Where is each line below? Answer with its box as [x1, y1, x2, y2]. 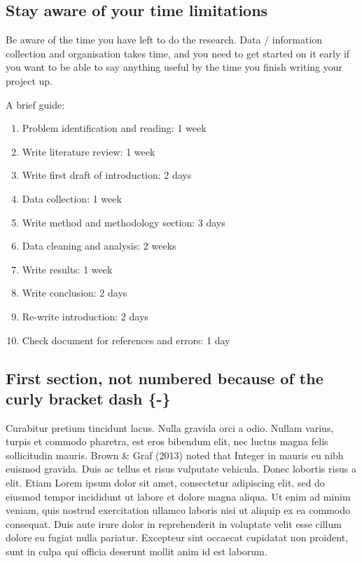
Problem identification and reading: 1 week [22, 121, 207, 135]
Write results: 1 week [22, 262, 113, 276]
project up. [6, 73, 53, 88]
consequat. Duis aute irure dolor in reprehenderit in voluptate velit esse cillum [6, 516, 342, 531]
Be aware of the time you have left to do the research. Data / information [6, 32, 323, 47]
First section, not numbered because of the [6, 367, 323, 388]
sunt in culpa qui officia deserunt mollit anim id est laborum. [6, 544, 267, 559]
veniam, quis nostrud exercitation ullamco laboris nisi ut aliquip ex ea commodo [6, 503, 350, 517]
